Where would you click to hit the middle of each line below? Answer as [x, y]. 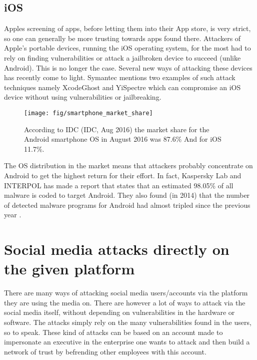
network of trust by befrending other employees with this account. [105, 351]
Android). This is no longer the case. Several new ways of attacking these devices [128, 67]
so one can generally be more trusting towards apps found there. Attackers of [122, 38]
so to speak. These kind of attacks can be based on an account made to [113, 332]
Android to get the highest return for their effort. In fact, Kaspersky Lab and [123, 175]
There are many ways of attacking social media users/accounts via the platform [126, 293]
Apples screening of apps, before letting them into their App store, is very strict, [127, 28]
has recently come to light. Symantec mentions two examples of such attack [120, 77]
